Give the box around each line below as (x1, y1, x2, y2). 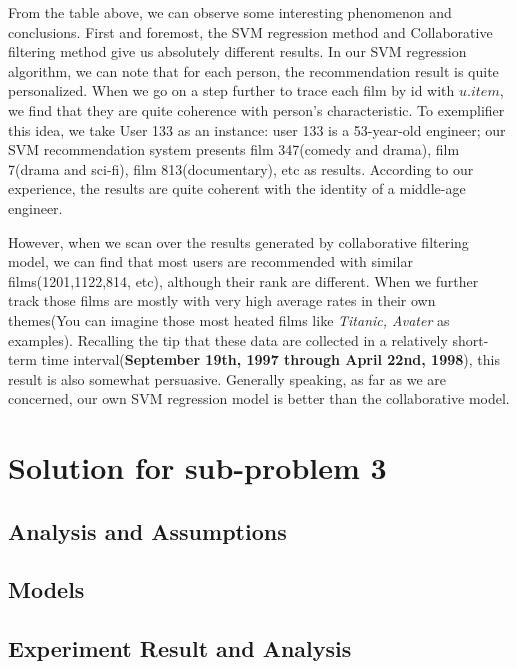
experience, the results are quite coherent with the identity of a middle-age (8, 178, 466, 199)
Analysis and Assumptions (8, 515, 287, 546)
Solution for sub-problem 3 (8, 447, 387, 488)
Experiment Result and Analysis (8, 633, 352, 664)
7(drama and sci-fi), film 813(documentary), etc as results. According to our (8, 158, 474, 179)
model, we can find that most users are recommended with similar (8, 251, 413, 272)
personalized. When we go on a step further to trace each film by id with (8, 80, 455, 101)
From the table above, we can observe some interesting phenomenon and (8, 2, 452, 22)
